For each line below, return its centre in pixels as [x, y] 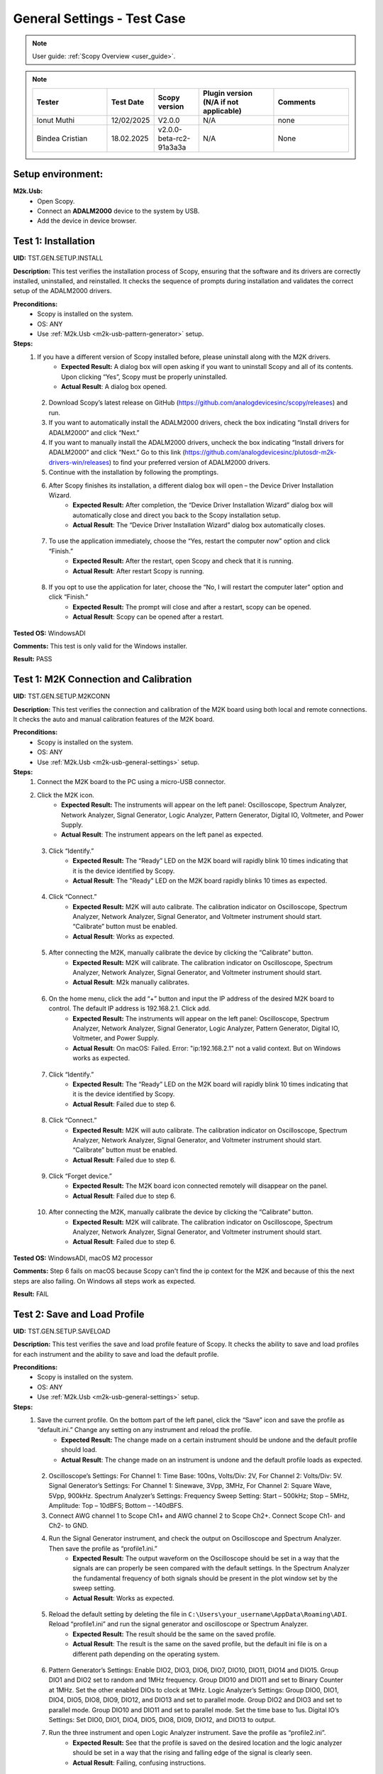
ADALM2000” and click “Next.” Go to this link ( [117, 452]
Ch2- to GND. [68, 1525]
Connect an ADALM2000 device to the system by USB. [118, 211]
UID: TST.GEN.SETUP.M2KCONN [61, 696]
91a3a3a [172, 147]
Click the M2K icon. [66, 795]
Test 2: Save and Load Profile [79, 1314]
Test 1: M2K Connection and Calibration [102, 679]
